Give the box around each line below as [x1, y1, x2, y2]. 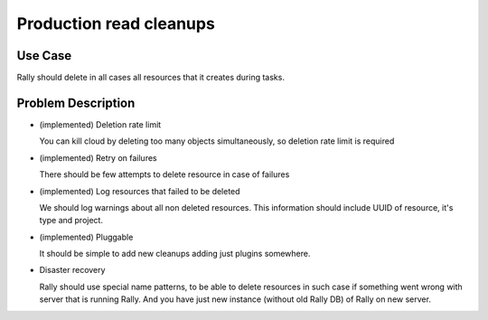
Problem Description [16, 95, 136, 110]
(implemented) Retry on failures [39, 152, 157, 163]
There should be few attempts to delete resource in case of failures [39, 169, 290, 180]
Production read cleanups [16, 14, 216, 33]
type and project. [39, 215, 104, 226]
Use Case [16, 48, 72, 63]
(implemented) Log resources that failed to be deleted [39, 185, 240, 196]
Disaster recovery [39, 265, 106, 276]
